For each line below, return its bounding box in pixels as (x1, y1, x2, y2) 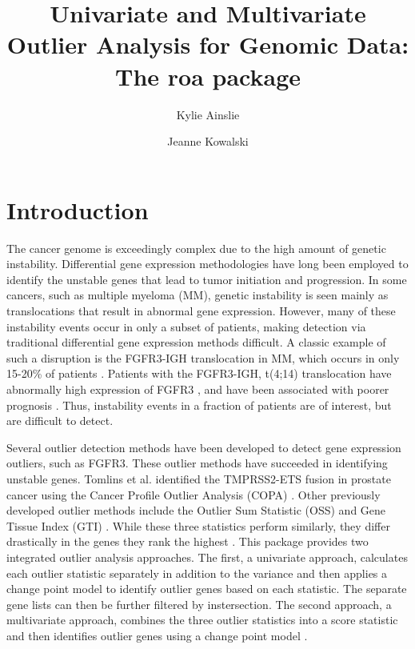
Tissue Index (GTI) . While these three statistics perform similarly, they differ (6, 517, 390, 534)
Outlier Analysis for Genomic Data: (6, 28, 409, 61)
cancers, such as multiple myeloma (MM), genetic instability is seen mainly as (6, 286, 389, 303)
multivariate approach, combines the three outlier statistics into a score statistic (6, 611, 398, 628)
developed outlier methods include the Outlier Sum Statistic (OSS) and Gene (6, 502, 386, 519)
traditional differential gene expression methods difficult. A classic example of (6, 334, 386, 351)
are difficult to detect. (6, 412, 114, 429)
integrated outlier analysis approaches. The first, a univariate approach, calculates (6, 548, 408, 565)
